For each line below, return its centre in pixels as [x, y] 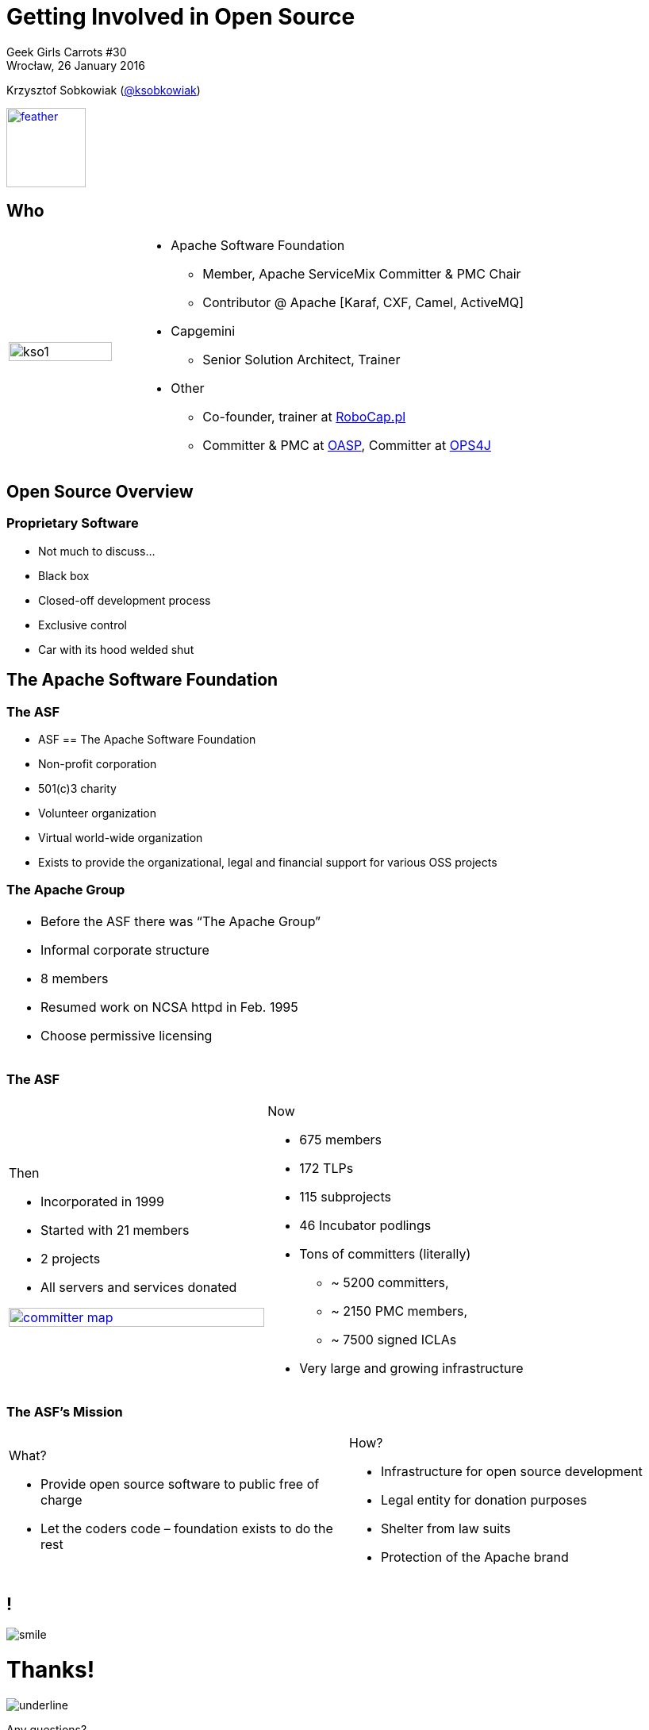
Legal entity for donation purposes [484, 1500]
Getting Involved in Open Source [181, 17]
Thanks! [51, 1669]
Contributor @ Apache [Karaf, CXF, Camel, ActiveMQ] [363, 302]
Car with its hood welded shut [116, 649]
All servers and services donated [139, 1287]
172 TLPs [326, 1168]
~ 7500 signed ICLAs [394, 1339]
